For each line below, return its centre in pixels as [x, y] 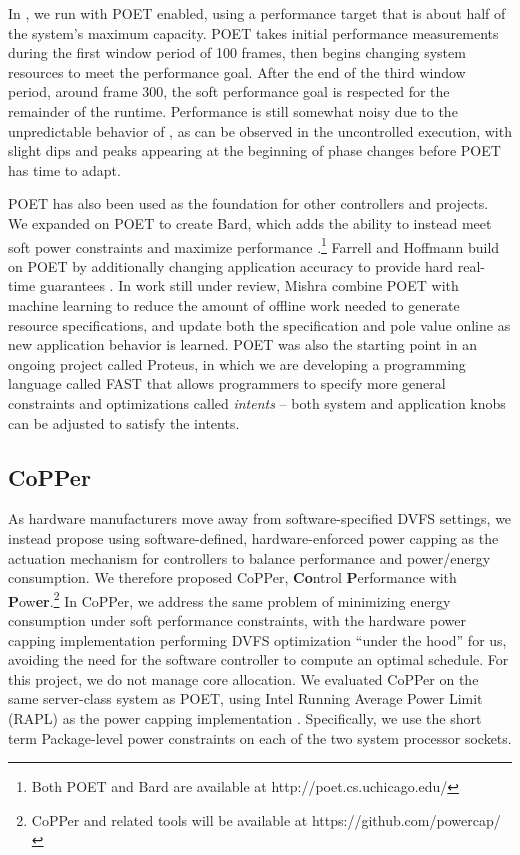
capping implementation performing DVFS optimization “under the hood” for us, [257, 639]
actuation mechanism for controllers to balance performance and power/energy [249, 557]
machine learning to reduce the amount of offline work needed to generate [234, 304]
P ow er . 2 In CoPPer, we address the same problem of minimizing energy [229, 599]
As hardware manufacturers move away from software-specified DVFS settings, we [260, 518]
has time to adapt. [64, 169]
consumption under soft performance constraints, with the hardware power [237, 619]
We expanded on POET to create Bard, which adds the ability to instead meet [250, 222]
